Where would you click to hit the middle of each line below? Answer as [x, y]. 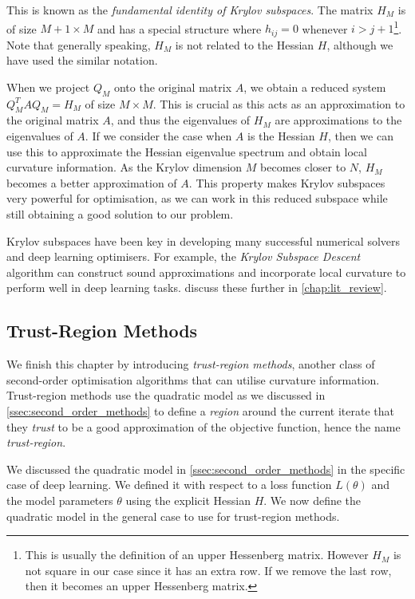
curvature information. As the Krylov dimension [125, 167]
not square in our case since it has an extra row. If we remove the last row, [208, 570]
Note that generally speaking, [79, 44]
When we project [48, 87]
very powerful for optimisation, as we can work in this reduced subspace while [197, 198]
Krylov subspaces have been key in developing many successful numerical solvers [204, 240]
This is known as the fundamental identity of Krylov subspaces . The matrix [190, 10]
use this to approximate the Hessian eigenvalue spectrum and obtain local [187, 151]
